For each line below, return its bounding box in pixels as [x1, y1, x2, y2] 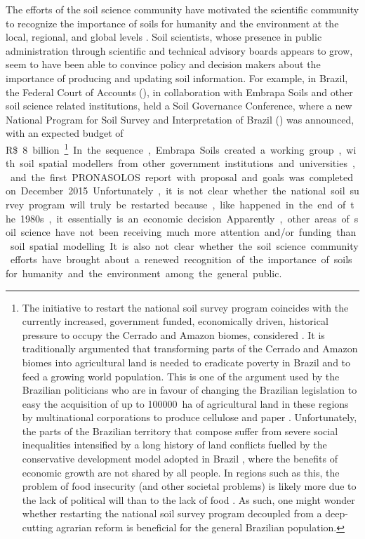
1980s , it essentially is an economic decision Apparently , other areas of [20, 211, 350, 225]
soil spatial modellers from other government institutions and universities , [20, 156, 355, 171]
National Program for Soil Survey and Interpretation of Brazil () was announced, [6, 112, 354, 126]
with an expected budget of [6, 126, 124, 140]
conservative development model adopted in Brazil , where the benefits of [22, 451, 338, 466]
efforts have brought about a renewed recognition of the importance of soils [10, 252, 352, 267]
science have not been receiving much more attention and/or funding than [20, 225, 357, 239]
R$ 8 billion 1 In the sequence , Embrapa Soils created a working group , [6, 140, 342, 157]
